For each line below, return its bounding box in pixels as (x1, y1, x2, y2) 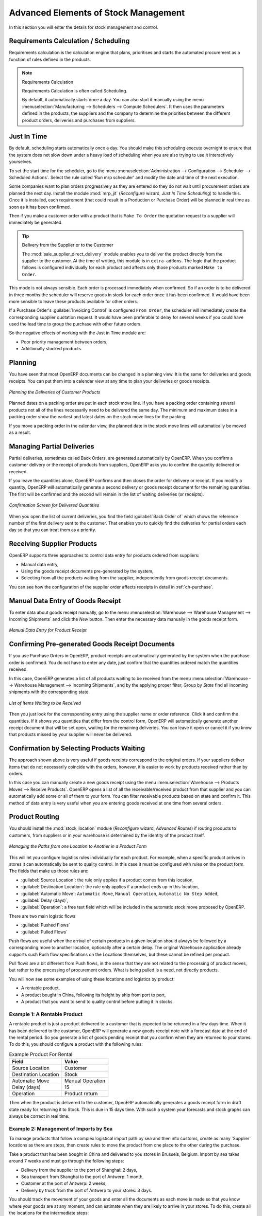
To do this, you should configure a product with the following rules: (9, 1041, 143, 1047)
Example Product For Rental (9, 1051, 73, 1057)
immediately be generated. (9, 219, 63, 226)
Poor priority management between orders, (21, 339, 108, 345)
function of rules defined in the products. (9, 56, 91, 62)
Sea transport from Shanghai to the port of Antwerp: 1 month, (21, 1174, 144, 1180)
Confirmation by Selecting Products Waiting (9, 744, 145, 752)
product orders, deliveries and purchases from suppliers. (22, 117, 136, 123)
